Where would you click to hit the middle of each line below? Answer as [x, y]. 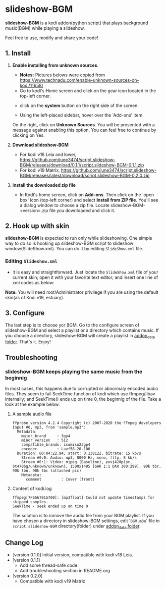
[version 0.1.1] [26, 560]
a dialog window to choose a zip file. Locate [65, 205]
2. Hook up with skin [37, 226]
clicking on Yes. [28, 135]
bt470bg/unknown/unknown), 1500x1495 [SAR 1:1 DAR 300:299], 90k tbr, [87, 467]
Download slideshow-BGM [40, 145]
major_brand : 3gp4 [46, 436]
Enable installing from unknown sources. [55, 65]
